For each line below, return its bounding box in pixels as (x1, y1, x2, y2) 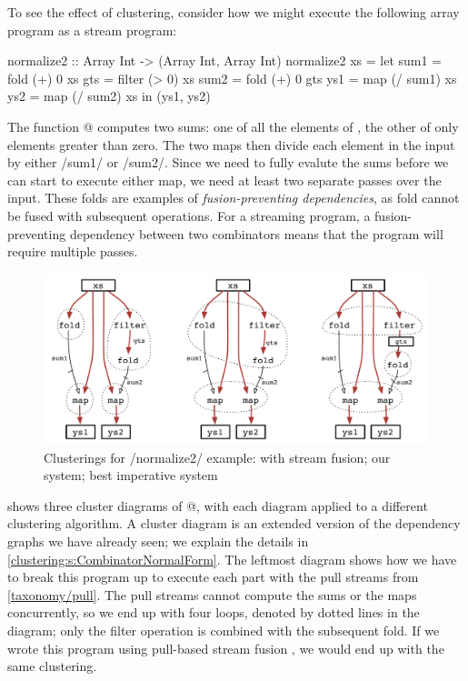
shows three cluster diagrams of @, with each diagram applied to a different (7, 496, 428, 515)
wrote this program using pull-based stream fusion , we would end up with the (7, 638, 444, 657)
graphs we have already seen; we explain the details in (7, 532, 309, 551)
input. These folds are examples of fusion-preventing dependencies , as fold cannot (7, 188, 460, 207)
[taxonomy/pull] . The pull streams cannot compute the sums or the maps (7, 585, 417, 604)
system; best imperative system (44, 466, 218, 485)
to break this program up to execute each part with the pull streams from (7, 567, 419, 586)
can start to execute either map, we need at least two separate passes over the (7, 170, 442, 189)
